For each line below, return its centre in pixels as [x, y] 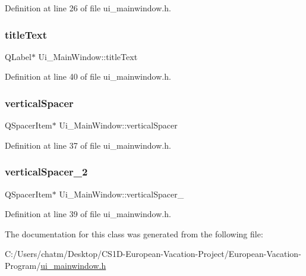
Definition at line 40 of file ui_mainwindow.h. [88, 76]
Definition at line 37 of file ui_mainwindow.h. [88, 145]
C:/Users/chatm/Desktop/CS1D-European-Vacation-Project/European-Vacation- [153, 254]
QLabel [18, 56]
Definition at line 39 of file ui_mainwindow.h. [88, 214]
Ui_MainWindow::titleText [88, 56]
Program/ [23, 265]
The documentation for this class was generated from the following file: [134, 233]
